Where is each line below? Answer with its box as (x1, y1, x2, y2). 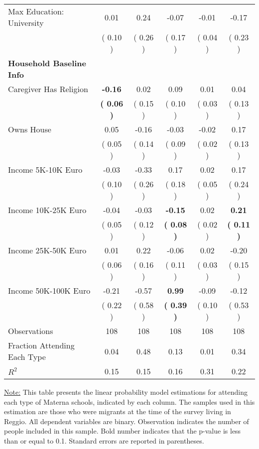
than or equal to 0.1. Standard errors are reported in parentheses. (4, 435, 204, 446)
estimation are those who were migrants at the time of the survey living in (4, 406, 231, 417)
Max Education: (8, 5, 64, 17)
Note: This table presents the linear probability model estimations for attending (4, 387, 248, 397)
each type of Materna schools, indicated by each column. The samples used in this (4, 396, 255, 407)
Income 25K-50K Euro (8, 244, 87, 256)
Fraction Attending (8, 339, 75, 351)
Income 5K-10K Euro (8, 164, 83, 175)
